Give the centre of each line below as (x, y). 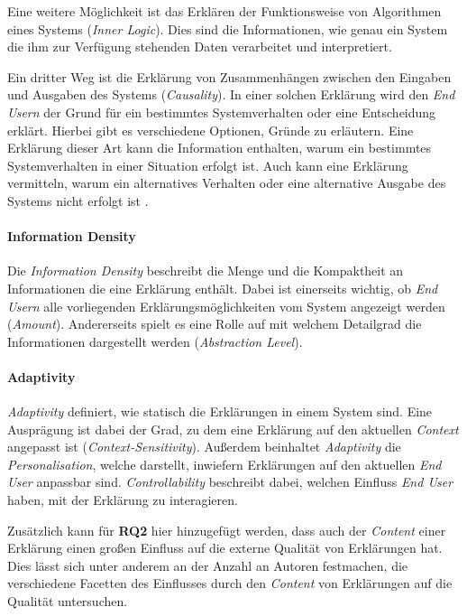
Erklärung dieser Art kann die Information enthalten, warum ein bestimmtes (220, 148)
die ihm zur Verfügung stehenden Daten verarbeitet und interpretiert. (200, 47)
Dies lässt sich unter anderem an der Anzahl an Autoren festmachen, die (208, 565)
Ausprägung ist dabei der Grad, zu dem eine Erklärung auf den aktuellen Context (233, 429)
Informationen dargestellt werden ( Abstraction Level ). (155, 341)
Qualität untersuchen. (68, 601)
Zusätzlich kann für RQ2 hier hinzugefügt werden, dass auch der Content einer (227, 530)
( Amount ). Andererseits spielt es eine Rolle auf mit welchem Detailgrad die (215, 324)
